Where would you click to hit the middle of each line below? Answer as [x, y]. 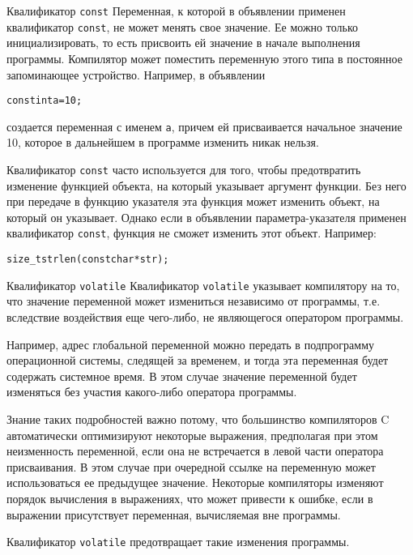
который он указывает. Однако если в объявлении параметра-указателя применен [206, 217]
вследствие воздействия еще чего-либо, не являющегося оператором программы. [205, 317]
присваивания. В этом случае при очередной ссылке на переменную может [191, 466]
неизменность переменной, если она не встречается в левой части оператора [195, 451]
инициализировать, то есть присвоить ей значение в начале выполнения [183, 43]
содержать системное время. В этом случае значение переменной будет [182, 376]
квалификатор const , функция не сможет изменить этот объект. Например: [192, 233]
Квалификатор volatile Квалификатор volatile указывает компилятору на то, [203, 285]
